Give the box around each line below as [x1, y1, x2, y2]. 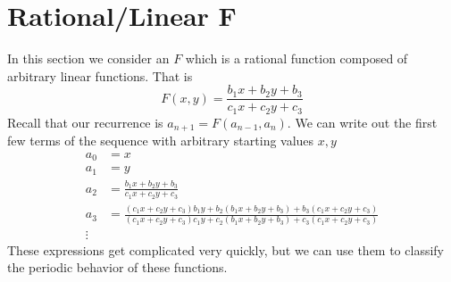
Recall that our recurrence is [7, 112, 163, 131]
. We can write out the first [287, 112, 438, 131]
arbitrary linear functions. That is [7, 66, 193, 85]
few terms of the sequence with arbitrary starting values [7, 131, 314, 150]
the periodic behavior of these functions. [7, 258, 228, 277]
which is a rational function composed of [185, 49, 408, 68]
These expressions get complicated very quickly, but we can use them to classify [7, 240, 444, 259]
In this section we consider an [7, 49, 170, 68]
